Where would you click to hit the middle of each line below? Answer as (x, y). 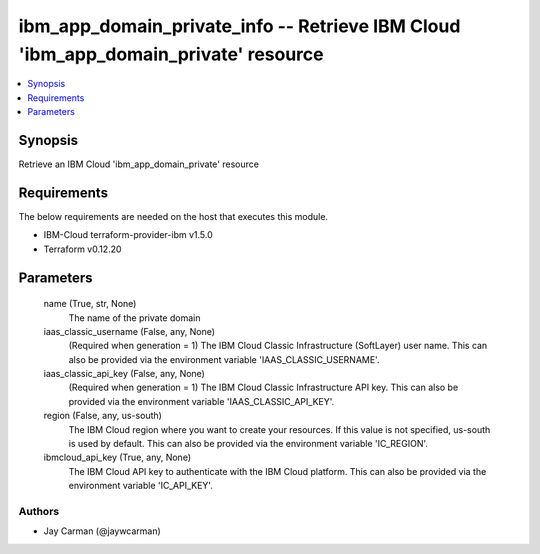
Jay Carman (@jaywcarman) (102, 531)
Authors (39, 511)
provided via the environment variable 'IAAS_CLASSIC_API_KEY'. (201, 401)
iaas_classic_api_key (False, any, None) (124, 374)
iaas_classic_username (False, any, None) (129, 331)
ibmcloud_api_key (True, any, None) (117, 457)
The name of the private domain (134, 317)
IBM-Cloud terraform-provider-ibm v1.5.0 (128, 235)
